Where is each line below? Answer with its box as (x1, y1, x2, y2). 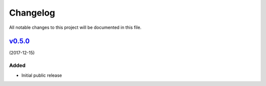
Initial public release (21, 72, 63, 78)
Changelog (9, 7, 55, 18)
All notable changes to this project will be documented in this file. (9, 24, 142, 30)
